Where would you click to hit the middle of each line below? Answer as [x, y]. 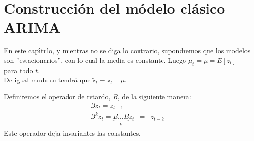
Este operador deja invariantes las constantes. [72, 132]
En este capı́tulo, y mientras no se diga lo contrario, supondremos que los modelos [127, 50]
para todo [19, 70]
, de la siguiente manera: [154, 96]
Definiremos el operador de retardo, [57, 96]
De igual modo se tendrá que [47, 80]
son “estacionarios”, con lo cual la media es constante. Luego [95, 60]
